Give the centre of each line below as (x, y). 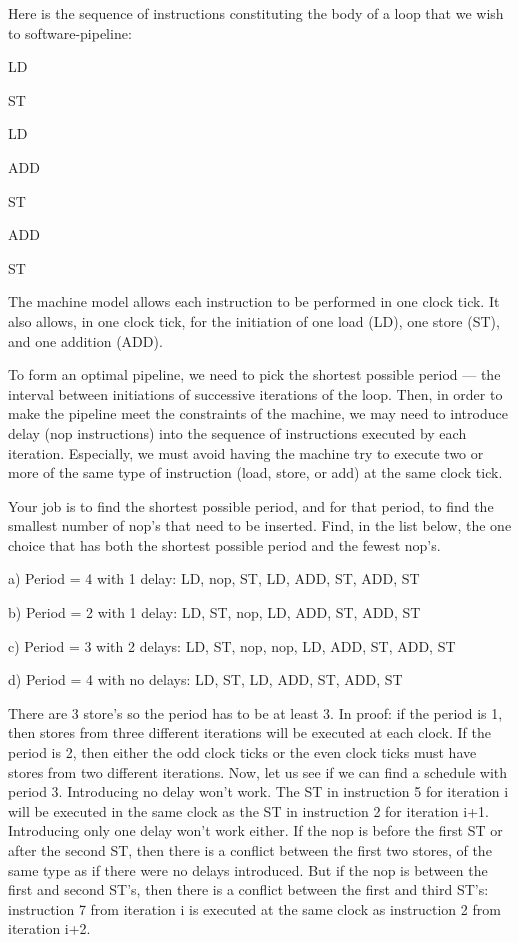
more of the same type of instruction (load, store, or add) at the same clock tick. (255, 472)
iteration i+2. (49, 928)
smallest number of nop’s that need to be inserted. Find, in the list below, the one (260, 525)
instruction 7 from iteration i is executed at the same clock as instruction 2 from (254, 908)
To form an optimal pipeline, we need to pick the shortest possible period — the (254, 374)
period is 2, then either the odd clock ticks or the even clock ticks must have (242, 752)
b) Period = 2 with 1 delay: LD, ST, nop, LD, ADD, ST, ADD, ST (214, 612)
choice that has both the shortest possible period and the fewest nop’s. (224, 544)
